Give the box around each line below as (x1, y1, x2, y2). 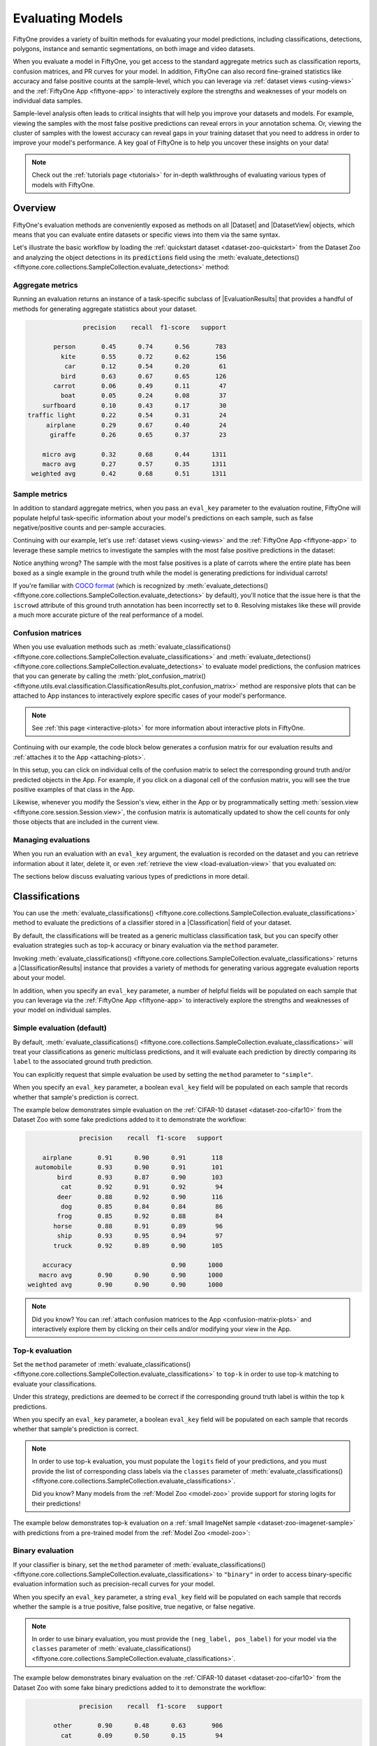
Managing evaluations (13, 835, 91, 844)
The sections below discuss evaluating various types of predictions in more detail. (13, 872, 249, 881)
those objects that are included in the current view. (13, 818, 159, 826)
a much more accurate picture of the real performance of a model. (13, 611, 204, 619)
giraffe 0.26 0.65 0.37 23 (50, 430, 227, 439)
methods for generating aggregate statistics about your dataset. (13, 305, 198, 313)
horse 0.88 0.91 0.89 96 (53, 1222, 223, 1230)
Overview (13, 203, 57, 214)
